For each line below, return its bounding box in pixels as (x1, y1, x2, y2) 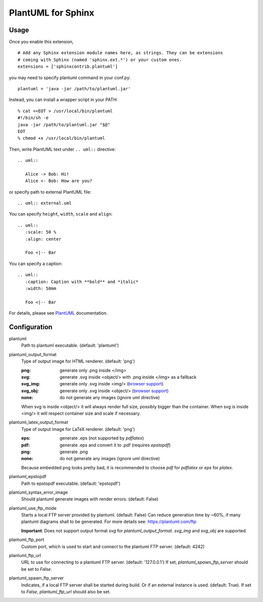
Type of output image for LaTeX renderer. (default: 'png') (21, 426, 135, 432)
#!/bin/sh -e (18, 115, 49, 120)
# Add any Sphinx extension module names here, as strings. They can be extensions (18, 50, 224, 56)
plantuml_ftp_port (9, 537, 44, 542)
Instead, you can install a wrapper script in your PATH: (9, 97, 118, 102)
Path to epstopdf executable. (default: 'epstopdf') (21, 481, 121, 486)
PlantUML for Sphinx (9, 7, 94, 18)
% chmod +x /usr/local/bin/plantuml (18, 136, 105, 141)
